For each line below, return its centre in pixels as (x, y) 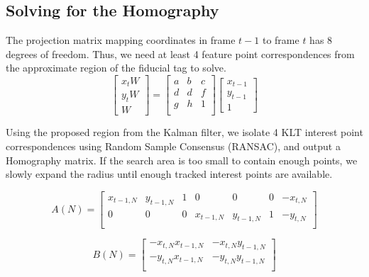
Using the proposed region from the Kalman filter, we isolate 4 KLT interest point (184, 132)
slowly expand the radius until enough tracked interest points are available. (169, 174)
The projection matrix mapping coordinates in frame (121, 40)
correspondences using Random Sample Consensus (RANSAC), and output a (173, 146)
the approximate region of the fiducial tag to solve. (116, 68)
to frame (281, 40)
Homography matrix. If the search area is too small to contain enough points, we (182, 160)
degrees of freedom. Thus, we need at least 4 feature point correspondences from (180, 53)
